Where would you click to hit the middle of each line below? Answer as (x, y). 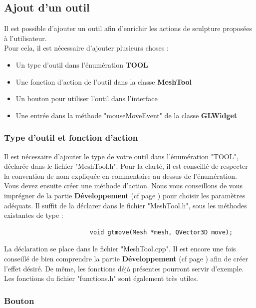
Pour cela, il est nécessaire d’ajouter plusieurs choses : (86, 48)
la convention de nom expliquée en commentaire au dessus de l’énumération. (121, 176)
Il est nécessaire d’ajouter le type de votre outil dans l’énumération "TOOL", (121, 156)
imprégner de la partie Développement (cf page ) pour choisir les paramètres (125, 195)
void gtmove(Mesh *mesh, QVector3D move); (161, 232)
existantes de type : (34, 215)
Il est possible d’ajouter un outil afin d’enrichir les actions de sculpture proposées (128, 28)
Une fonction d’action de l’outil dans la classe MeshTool (104, 81)
